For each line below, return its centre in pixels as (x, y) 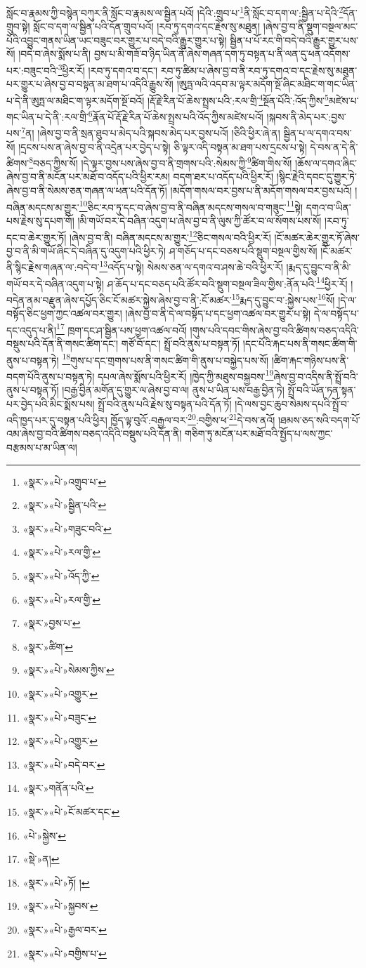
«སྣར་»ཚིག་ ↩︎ (48, 646)
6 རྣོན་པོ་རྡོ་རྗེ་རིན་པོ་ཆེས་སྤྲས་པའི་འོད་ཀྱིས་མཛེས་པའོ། (176, 115)
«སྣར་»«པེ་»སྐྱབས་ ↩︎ (60, 906)
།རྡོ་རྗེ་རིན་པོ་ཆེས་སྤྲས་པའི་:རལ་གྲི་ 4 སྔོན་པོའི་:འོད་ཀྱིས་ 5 (238, 99)
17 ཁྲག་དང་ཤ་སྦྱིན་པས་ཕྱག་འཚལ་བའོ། (122, 329)
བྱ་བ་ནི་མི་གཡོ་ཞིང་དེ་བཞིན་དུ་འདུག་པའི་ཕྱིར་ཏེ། (86, 250)
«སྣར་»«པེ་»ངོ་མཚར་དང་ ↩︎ (71, 811)
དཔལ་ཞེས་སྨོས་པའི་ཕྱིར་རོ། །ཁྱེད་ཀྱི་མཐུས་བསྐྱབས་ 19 (185, 375)
